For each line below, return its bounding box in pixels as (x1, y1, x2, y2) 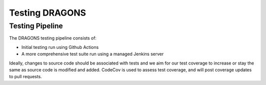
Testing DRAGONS (9, 7, 86, 18)
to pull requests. (9, 74, 42, 80)
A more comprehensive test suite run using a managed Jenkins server (21, 51, 164, 57)
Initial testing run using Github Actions (21, 44, 99, 50)
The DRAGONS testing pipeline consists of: (9, 35, 97, 41)
